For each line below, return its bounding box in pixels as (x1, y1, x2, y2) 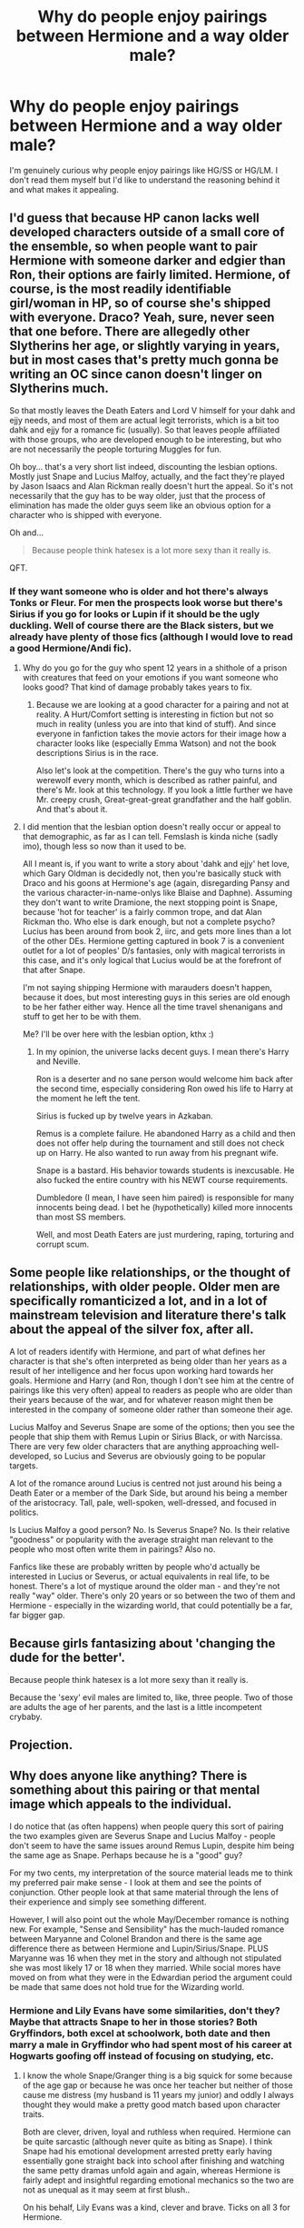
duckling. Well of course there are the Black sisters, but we (9, 619, 274, 632)
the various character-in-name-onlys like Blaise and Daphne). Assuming (22, 888, 293, 899)
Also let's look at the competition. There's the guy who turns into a (35, 765, 286, 776)
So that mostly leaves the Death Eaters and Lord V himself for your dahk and (9, 404, 296, 415)
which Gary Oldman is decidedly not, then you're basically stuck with (22, 868, 281, 879)
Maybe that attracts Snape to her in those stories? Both (9, 2015, 258, 2028)
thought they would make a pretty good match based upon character (22, 2099, 281, 2110)
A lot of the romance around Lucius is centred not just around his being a (9, 1477, 283, 1488)
